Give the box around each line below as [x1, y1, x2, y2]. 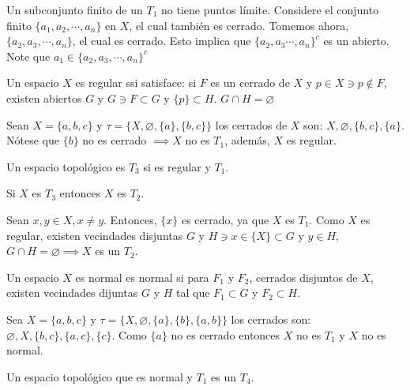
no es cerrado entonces [171, 326, 280, 343]
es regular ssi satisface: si [75, 74, 197, 91]
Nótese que [6, 132, 59, 148]
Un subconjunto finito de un [6, 2, 143, 17]
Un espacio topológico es [6, 158, 126, 174]
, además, [224, 132, 270, 148]
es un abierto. [323, 32, 389, 49]
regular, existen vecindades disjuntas [6, 227, 183, 243]
